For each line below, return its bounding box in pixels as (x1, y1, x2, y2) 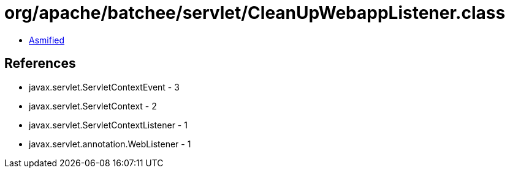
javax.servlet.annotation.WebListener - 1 (29, 138, 191, 149)
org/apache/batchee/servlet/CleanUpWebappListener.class (4, 2, 506, 23)
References (4, 56, 76, 72)
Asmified (29, 34, 65, 45)
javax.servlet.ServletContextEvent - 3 (29, 81, 180, 92)
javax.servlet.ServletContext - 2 (29, 100, 157, 111)
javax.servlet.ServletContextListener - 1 (29, 119, 188, 130)
